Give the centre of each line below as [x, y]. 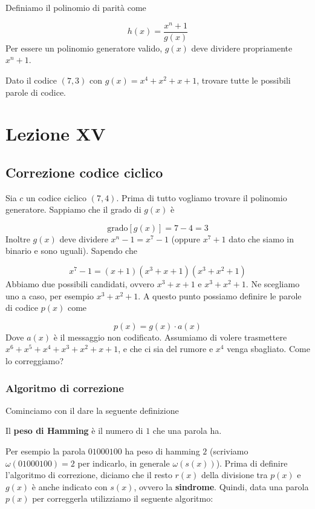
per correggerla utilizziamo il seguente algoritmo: [123, 498]
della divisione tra [235, 475]
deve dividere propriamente [242, 48]
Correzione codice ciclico [84, 172]
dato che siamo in [261, 238]
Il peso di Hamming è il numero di [74, 431]
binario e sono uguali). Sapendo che [71, 251]
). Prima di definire [252, 463]
